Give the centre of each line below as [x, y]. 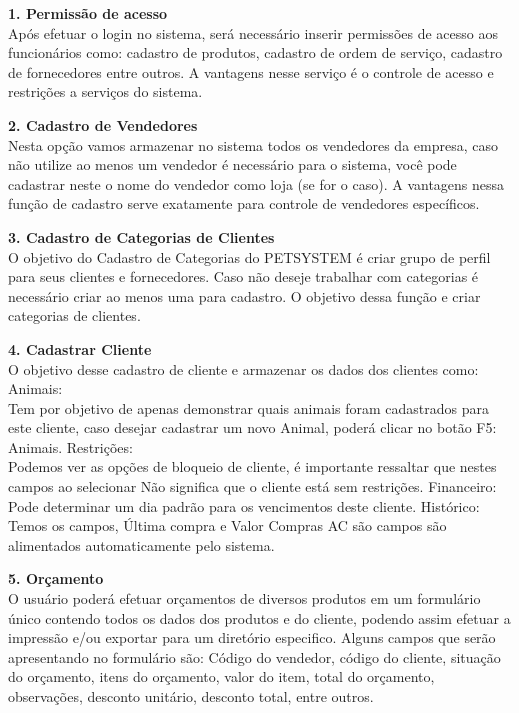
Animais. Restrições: [70, 446]
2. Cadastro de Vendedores [103, 124]
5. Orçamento [56, 578]
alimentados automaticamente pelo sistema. [141, 544]
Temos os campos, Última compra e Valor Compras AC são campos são [227, 525]
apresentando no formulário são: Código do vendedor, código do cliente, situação [254, 656]
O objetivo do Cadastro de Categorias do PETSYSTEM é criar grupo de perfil [249, 256]
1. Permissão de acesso [88, 13]
